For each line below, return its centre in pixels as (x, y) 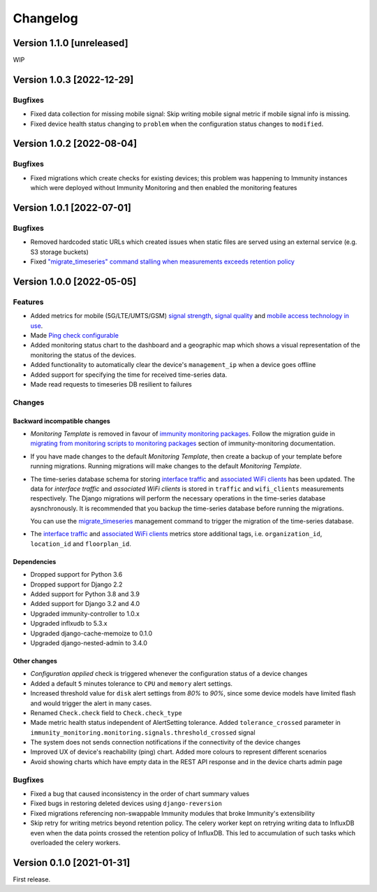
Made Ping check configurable (74, 336)
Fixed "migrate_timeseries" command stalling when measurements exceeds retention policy (162, 261)
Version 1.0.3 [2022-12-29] (73, 79)
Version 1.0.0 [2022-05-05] (75, 281)
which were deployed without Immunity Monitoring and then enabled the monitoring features (164, 188)
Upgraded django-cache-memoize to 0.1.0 (91, 633)
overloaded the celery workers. (75, 842)
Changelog (45, 18)
